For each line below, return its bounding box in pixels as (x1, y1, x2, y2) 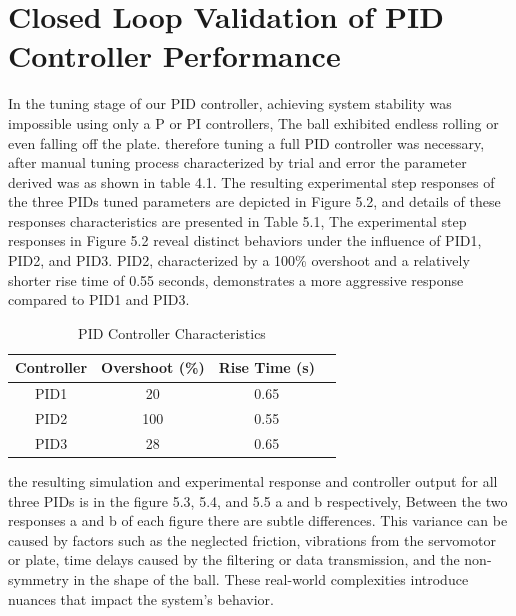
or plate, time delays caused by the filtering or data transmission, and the (8, 549, 460, 570)
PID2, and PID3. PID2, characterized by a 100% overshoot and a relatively (8, 250, 470, 271)
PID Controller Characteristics (78, 322, 266, 343)
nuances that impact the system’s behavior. (8, 588, 274, 609)
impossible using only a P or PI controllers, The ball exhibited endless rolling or (8, 112, 499, 133)
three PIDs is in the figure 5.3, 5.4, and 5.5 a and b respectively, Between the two (8, 490, 508, 511)
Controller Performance (8, 35, 341, 76)
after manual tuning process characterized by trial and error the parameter (8, 152, 467, 173)
